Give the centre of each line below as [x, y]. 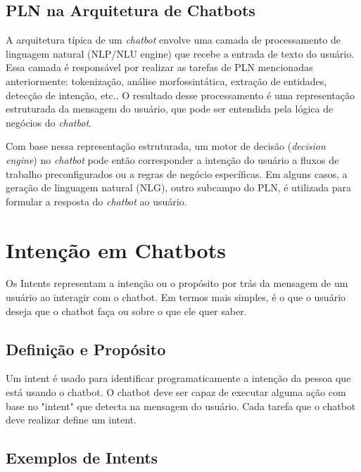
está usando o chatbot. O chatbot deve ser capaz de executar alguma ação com [176, 392]
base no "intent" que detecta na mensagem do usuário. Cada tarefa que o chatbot [181, 406]
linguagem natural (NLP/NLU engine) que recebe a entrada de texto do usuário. [180, 53]
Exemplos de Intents [82, 458]
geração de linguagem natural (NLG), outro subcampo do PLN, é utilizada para [178, 187]
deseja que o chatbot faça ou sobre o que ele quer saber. [126, 311]
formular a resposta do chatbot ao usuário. [96, 201]
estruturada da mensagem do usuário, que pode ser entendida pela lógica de [170, 109]
